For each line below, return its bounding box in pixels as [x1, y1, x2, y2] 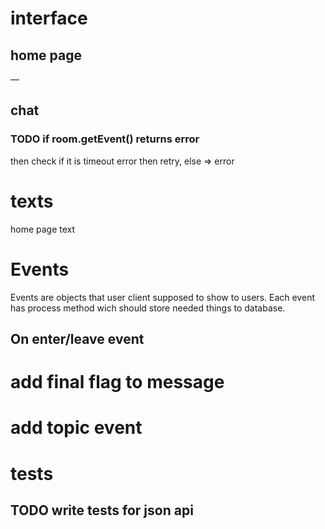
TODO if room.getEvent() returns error [10, 132, 200, 146]
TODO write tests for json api [10, 502, 194, 519]
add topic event [10, 417, 143, 439]
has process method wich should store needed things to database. [10, 302, 286, 314]
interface [10, 7, 88, 30]
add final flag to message [10, 371, 225, 394]
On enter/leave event [10, 330, 145, 347]
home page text [10, 223, 76, 235]
